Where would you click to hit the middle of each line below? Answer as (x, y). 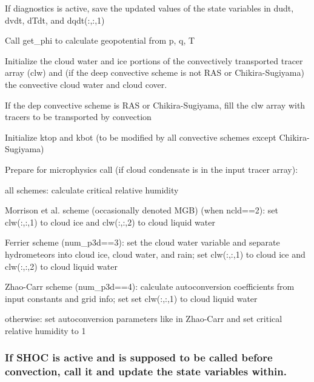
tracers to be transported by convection (78, 117)
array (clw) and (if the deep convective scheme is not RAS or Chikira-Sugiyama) (155, 72)
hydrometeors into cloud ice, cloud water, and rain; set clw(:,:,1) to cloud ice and (155, 254)
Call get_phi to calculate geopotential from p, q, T (100, 40)
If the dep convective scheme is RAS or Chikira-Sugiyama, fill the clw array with (155, 105)
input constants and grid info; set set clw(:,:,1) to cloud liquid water (131, 298)
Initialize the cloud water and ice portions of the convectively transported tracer (154, 60)
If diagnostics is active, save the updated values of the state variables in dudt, (149, 8)
